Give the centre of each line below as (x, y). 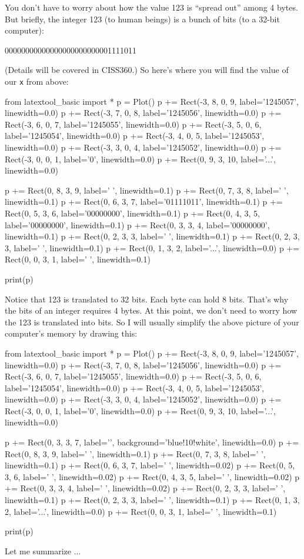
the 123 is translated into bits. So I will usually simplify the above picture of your (152, 322)
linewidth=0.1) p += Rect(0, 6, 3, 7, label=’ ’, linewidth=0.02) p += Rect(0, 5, (150, 465)
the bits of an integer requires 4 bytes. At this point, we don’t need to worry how (151, 310)
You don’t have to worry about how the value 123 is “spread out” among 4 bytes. (151, 7)
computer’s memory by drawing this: (71, 333)
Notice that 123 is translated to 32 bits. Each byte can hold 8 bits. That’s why (147, 299)
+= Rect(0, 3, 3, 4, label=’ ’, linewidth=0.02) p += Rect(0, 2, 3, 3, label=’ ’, (145, 488)
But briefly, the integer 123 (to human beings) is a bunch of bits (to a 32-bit (142, 19)
